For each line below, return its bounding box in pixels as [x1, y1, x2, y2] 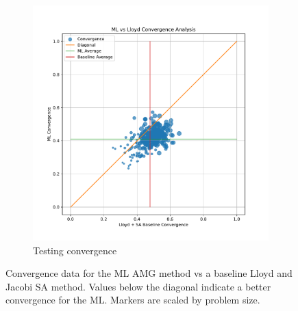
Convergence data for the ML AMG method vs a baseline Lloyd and [5, 266, 293, 280]
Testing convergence [33, 243, 117, 257]
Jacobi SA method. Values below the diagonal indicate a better [5, 279, 271, 293]
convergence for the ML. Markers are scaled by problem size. [5, 293, 260, 307]
